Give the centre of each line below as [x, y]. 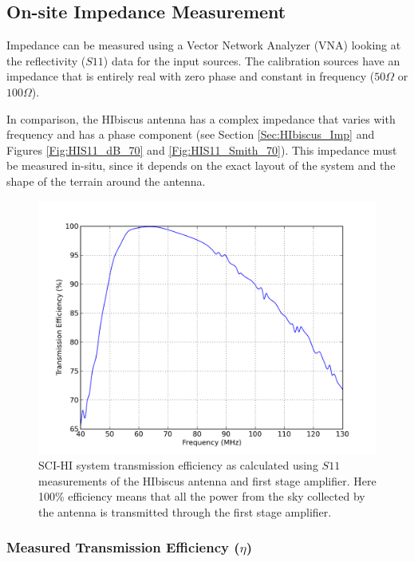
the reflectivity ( [46, 60]
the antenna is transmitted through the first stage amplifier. [185, 511]
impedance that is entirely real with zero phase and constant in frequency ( [191, 76]
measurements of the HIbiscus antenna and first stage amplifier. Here [207, 480]
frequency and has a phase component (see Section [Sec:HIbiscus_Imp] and [191, 134]
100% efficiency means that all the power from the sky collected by [202, 496]
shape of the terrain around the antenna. [106, 181]
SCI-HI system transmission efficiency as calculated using [178, 465]
